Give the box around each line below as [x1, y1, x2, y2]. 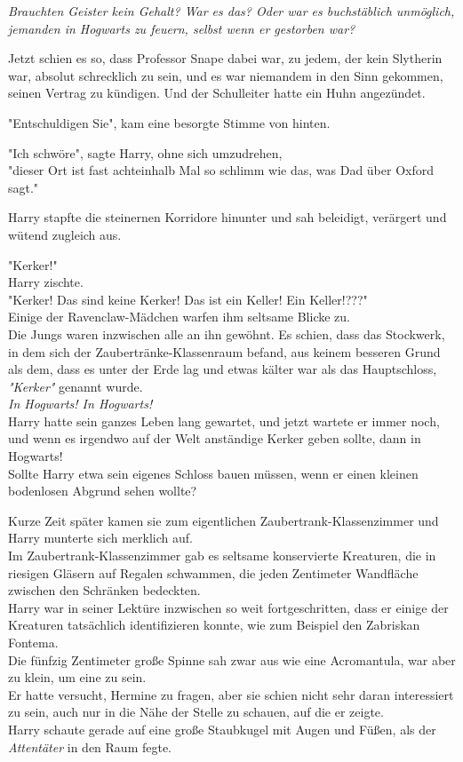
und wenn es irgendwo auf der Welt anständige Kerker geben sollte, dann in [8, 429, 421, 448]
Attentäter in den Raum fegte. [8, 737, 172, 756]
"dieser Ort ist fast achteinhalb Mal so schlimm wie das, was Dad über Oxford [8, 161, 434, 179]
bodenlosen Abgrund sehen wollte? [8, 481, 197, 500]
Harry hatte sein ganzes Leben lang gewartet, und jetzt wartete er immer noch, [8, 411, 440, 430]
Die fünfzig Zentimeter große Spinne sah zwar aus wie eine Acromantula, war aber [8, 650, 456, 669]
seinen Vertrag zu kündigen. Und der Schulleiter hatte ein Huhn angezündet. [8, 83, 426, 102]
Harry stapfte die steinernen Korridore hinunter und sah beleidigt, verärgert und [8, 208, 447, 226]
